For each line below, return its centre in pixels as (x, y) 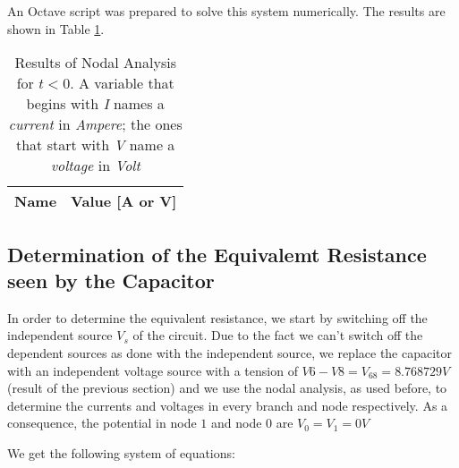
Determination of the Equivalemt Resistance (217, 254)
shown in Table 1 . (56, 28)
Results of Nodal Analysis (95, 63)
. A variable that (122, 83)
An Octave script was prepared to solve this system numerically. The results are (226, 11)
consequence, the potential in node (102, 423)
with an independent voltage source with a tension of (153, 370)
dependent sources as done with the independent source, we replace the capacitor (230, 352)
